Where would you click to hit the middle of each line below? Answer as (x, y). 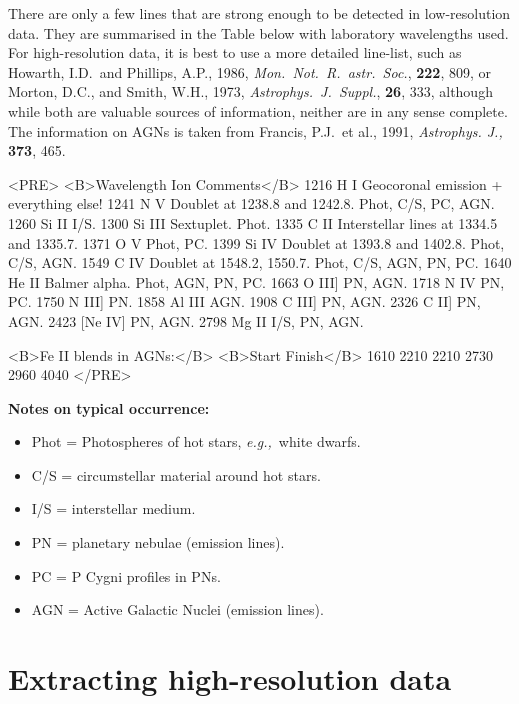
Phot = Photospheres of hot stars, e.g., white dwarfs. (196, 441)
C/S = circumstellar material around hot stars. (176, 474)
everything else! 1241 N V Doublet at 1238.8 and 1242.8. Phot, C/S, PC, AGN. (251, 203)
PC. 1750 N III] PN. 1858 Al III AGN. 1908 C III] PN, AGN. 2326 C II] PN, (244, 301)
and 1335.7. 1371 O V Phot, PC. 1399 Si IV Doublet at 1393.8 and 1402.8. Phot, (256, 242)
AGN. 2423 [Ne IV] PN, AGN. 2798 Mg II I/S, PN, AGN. (186, 320)
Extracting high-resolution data (230, 678)
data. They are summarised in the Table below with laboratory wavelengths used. (258, 32)
